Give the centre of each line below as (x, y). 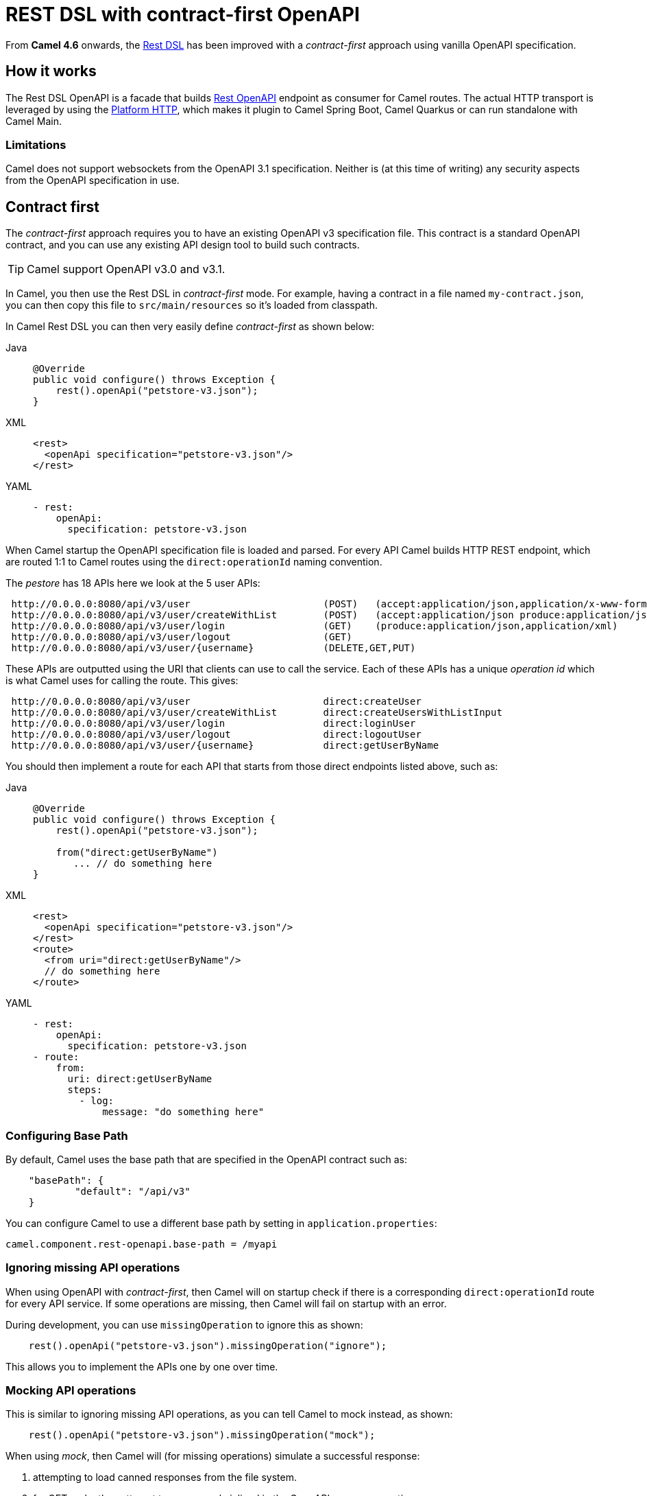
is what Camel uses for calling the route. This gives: (122, 681)
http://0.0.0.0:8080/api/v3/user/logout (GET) (182, 637)
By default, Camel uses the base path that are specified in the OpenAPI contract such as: (206, 1159)
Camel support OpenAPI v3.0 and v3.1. (126, 269)
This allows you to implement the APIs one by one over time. (142, 1366)
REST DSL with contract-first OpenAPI (183, 14)
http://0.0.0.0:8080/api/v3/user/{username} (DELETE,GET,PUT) (213, 648)
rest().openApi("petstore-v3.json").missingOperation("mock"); (202, 1435)
